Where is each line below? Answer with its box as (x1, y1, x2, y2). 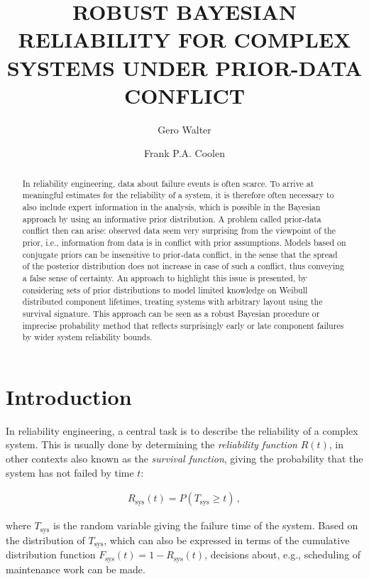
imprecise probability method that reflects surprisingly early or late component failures (22, 319, 344, 331)
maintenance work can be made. (6, 561, 145, 576)
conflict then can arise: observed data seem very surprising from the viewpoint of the (22, 224, 336, 237)
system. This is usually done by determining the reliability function (6, 437, 297, 452)
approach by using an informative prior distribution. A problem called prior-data (22, 212, 321, 224)
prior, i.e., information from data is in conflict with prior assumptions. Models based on (22, 236, 346, 248)
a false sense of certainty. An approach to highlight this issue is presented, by (22, 271, 307, 283)
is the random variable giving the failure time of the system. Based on (53, 518, 358, 533)
